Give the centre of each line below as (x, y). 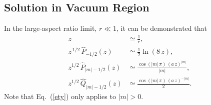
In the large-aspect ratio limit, (50, 28)
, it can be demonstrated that (162, 28)
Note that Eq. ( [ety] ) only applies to (60, 96)
